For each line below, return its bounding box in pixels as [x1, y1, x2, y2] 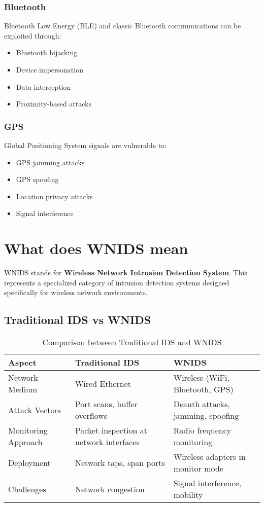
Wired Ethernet [75, 377, 131, 389]
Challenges [8, 483, 46, 495]
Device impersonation [16, 64, 83, 75]
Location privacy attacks [16, 191, 93, 201]
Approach [8, 436, 43, 448]
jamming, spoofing [173, 410, 239, 422]
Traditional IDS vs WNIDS [4, 312, 151, 328]
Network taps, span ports [75, 456, 165, 468]
